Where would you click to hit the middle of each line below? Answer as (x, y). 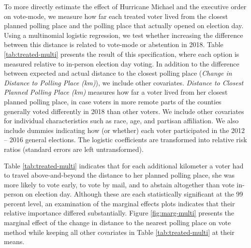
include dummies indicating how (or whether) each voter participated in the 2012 (125, 130)
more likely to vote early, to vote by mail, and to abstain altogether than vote (119, 184)
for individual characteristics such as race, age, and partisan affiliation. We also (121, 121)
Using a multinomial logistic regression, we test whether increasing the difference (124, 35)
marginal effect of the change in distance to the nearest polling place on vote (118, 223)
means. (14, 241)
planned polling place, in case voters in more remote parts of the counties (113, 101)
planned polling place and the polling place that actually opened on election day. (124, 25)
